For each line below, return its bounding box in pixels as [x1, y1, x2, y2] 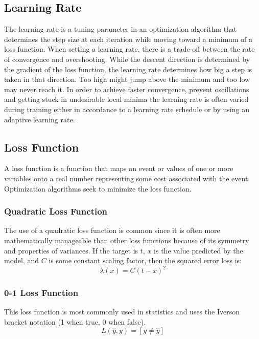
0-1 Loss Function [4, 286, 79, 299]
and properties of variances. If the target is [4, 245, 138, 256]
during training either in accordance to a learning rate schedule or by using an [4, 103, 249, 114]
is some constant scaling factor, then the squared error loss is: [49, 255, 242, 266]
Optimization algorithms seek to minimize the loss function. [4, 183, 192, 194]
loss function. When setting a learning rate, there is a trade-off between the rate [4, 44, 255, 54]
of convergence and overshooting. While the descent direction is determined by [4, 53, 250, 64]
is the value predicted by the [154, 245, 243, 256]
